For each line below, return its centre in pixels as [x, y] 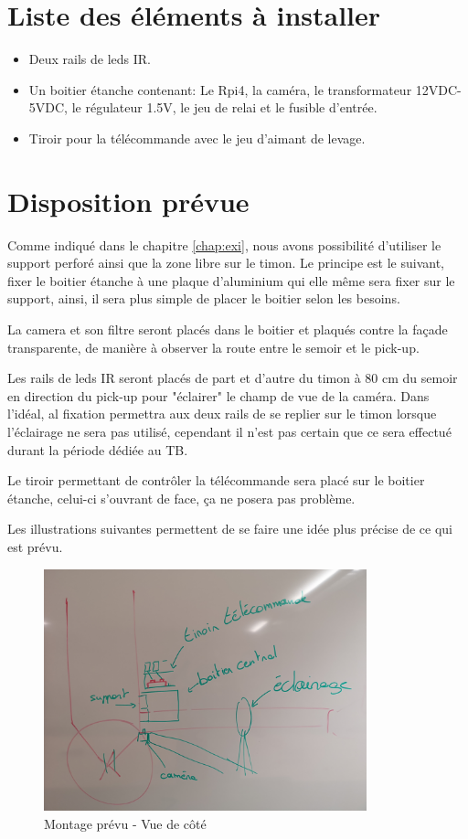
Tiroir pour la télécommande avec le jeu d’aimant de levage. [197, 138]
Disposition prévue [128, 201]
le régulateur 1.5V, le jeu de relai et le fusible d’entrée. [224, 107]
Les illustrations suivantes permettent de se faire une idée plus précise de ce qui [230, 529]
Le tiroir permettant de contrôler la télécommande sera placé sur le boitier [216, 480]
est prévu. [35, 546]
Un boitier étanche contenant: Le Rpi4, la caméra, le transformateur [220, 89]
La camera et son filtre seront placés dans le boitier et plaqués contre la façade [228, 329]
